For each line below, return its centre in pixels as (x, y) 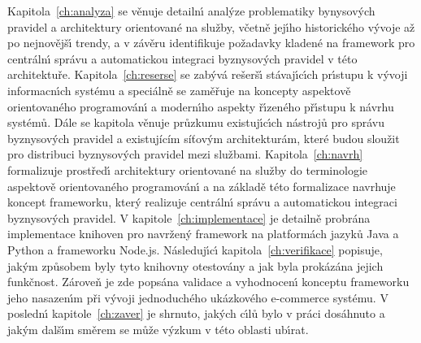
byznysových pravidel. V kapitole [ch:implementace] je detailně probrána (189, 217)
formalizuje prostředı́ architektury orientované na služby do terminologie (188, 169)
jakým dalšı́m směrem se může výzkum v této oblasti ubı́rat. (158, 329)
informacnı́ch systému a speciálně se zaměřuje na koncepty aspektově (179, 90)
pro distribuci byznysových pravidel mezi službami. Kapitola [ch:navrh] (185, 154)
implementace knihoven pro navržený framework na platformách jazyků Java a (203, 234)
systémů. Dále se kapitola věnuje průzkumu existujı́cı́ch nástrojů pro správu (196, 122)
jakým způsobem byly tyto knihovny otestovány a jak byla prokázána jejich (195, 265)
